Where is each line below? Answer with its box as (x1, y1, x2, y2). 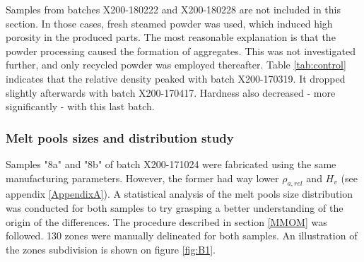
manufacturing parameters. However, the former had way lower (6, 170, 279, 185)
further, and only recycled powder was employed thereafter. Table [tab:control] (6, 57, 346, 72)
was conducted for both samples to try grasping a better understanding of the (6, 200, 344, 215)
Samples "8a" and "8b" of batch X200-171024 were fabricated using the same (6, 156, 336, 171)
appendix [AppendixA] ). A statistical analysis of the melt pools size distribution (6, 186, 353, 201)
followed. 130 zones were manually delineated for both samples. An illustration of (6, 228, 358, 243)
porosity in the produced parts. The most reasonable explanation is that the (6, 30, 336, 44)
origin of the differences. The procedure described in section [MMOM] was (6, 214, 327, 229)
